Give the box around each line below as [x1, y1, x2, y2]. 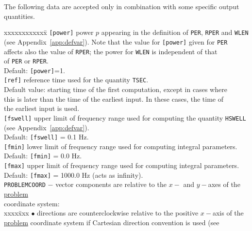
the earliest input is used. [4, 103, 80, 113]
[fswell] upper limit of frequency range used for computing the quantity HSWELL [4, 112, 246, 123]
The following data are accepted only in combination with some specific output [4, 1, 239, 11]
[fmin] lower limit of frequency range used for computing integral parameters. [4, 141, 237, 151]
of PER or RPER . [4, 56, 49, 66]
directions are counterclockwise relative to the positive [37, 208, 199, 218]
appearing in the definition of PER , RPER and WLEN [101, 27, 249, 37]
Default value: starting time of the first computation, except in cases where [4, 84, 227, 94]
